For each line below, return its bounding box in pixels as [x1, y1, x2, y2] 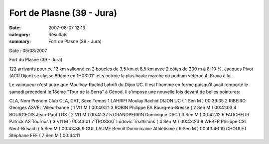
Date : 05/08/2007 [9, 48, 47, 53]
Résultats [48, 31, 68, 37]
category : [9, 31, 30, 37]
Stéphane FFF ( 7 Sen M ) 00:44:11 [9, 133, 80, 139]
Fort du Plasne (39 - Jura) [9, 57, 63, 63]
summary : [9, 39, 31, 45]
